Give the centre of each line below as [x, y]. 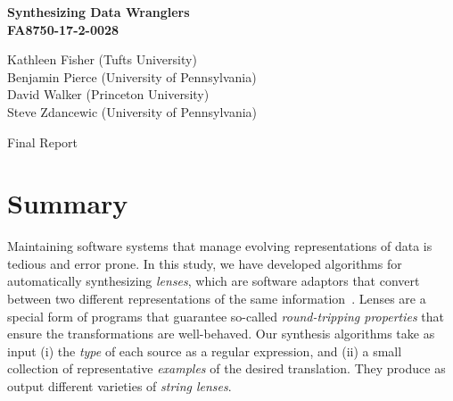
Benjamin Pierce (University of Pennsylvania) [132, 76]
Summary [68, 203]
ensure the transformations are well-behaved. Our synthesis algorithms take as [221, 334]
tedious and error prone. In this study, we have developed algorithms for [205, 263]
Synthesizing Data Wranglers [99, 12]
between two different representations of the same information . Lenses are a [217, 299]
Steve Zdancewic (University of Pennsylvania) [132, 111]
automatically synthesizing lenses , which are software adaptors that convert [214, 281]
